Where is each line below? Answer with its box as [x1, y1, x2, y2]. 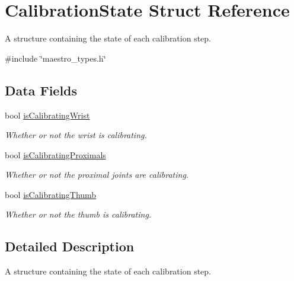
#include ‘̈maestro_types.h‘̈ [5, 52, 106, 64]
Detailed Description [5, 237, 135, 256]
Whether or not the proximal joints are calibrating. [5, 168, 189, 181]
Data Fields [5, 81, 78, 99]
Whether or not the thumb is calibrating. [5, 208, 152, 221]
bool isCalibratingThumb [5, 188, 97, 200]
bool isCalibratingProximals [5, 148, 106, 161]
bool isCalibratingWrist [5, 108, 90, 121]
